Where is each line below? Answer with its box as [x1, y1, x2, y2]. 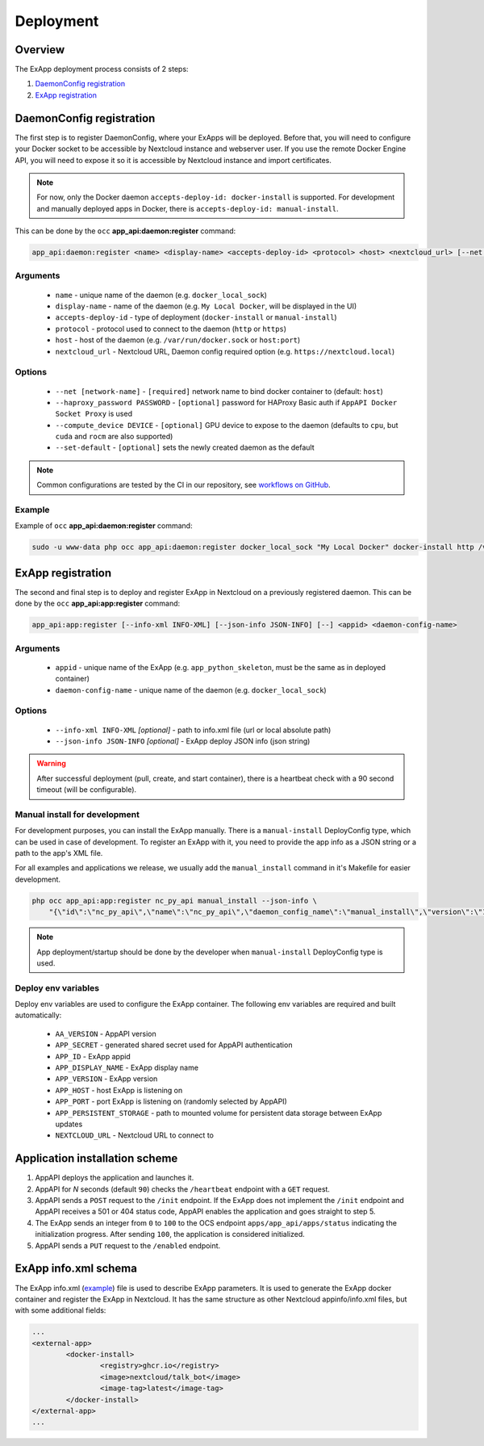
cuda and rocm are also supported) [55, 432, 173, 442]
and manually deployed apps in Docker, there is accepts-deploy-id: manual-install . [36, 203, 339, 213]
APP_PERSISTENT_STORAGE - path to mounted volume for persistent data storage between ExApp [55, 1108, 382, 1117]
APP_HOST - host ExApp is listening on [55, 1085, 183, 1095]
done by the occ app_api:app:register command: [15, 598, 181, 609]
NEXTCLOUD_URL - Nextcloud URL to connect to [55, 1130, 214, 1140]
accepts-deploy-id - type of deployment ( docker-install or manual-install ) [55, 312, 338, 322]
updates [55, 1119, 83, 1129]
